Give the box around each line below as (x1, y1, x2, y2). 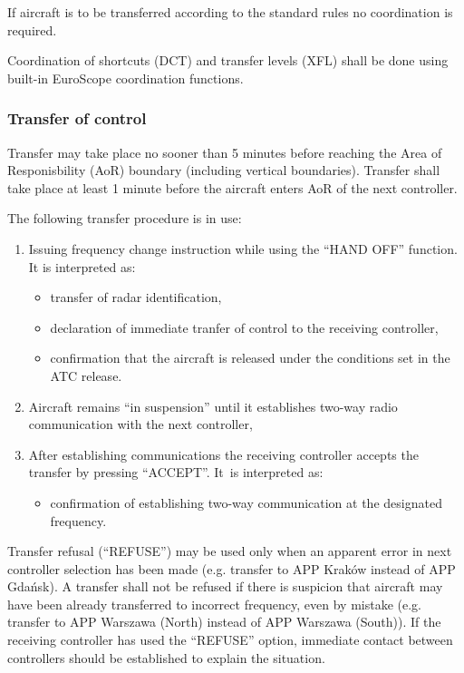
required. (7, 20, 57, 39)
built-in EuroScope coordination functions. (7, 68, 244, 87)
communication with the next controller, (28, 415, 253, 434)
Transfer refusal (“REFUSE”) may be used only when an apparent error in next (7, 541, 452, 561)
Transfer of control (7, 107, 147, 130)
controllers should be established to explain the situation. (7, 648, 325, 667)
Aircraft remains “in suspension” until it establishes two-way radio (28, 396, 398, 415)
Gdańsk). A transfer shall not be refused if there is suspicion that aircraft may (7, 577, 443, 596)
